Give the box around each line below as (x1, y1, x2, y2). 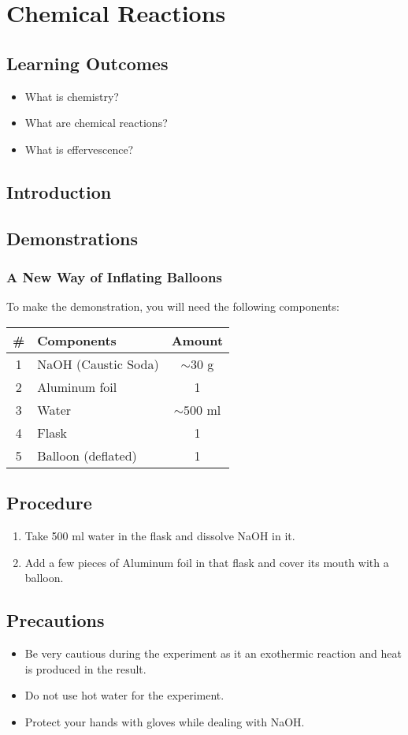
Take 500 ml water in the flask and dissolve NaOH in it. (24, 527, 295, 543)
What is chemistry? (24, 88, 119, 104)
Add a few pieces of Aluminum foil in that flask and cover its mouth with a (24, 554, 389, 570)
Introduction (6, 179, 112, 203)
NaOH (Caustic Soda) (37, 354, 159, 373)
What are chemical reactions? (24, 114, 168, 131)
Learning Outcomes (6, 50, 169, 75)
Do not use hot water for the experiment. (24, 687, 224, 703)
